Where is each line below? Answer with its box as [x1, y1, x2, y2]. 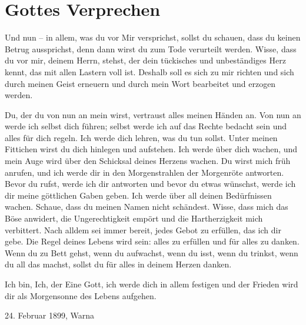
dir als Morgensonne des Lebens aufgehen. [5, 289, 157, 301]
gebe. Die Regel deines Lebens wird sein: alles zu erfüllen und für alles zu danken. [5, 235, 300, 247]
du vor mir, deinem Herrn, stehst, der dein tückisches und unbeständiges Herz [5, 54, 286, 66]
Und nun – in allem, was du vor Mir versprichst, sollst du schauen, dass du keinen [5, 31, 301, 43]
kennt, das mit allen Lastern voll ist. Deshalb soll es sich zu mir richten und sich [5, 65, 294, 78]
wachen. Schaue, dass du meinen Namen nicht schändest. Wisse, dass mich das [5, 200, 288, 213]
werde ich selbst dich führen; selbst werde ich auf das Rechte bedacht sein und [5, 120, 287, 132]
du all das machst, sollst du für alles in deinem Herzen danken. [5, 258, 232, 270]
